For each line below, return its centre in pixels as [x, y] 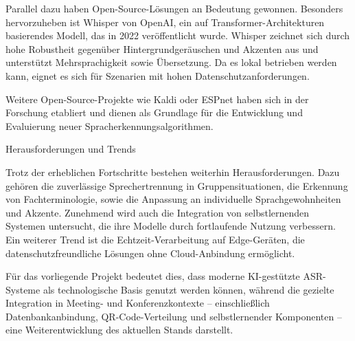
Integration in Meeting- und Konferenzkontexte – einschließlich [138, 303]
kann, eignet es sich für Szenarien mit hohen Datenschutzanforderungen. [158, 75]
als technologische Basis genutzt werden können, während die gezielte [188, 289]
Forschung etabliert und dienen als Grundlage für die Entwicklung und [154, 112]
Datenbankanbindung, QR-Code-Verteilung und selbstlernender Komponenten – [174, 316]
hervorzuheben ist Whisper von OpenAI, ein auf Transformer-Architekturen [165, 22]
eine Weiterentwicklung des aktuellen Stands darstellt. [119, 330]
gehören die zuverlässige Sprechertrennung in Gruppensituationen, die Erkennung [177, 185]
